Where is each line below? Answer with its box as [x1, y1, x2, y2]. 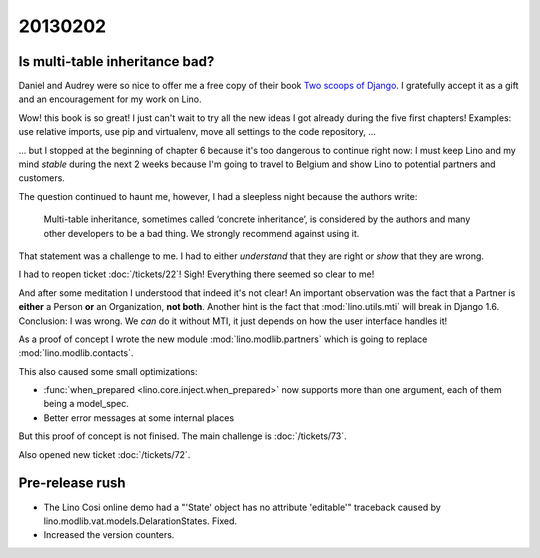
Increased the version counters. [43, 529, 175, 541]
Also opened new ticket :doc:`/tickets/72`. [18, 448, 191, 460]
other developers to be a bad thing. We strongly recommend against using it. [43, 227, 360, 239]
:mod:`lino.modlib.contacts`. [18, 347, 134, 359]
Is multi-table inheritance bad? [18, 53, 215, 70]
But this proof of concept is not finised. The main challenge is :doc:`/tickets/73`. [18, 430, 347, 442]
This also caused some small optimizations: [18, 365, 198, 377]
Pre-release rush [18, 475, 126, 492]
